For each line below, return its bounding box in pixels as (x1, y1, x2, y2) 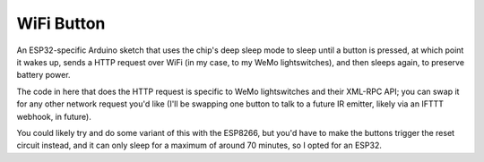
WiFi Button (16, 13, 106, 33)
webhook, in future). (16, 111, 91, 122)
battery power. (16, 70, 71, 81)
